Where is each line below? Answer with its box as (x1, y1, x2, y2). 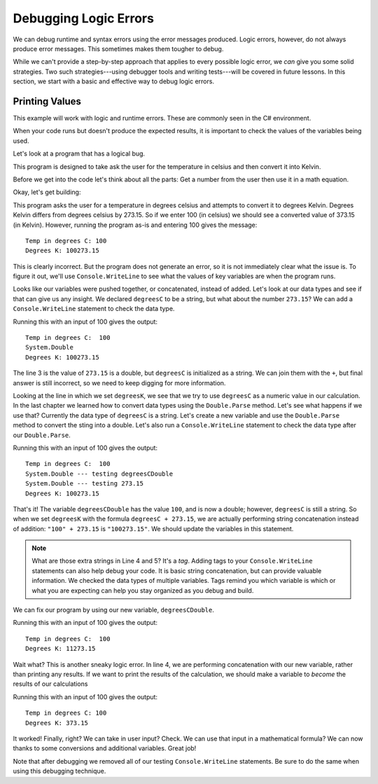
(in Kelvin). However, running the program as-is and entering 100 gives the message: (13, 221, 258, 229)
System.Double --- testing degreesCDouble (25, 469, 174, 478)
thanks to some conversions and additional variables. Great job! (13, 744, 197, 752)
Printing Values (13, 95, 82, 107)
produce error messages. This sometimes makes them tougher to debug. (13, 44, 224, 53)
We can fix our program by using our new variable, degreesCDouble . (13, 606, 215, 614)
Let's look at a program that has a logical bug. (13, 149, 146, 158)
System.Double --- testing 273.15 (25, 480, 143, 488)
